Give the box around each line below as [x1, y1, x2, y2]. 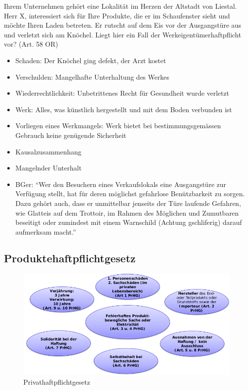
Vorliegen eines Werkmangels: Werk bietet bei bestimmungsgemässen [15, 120, 221, 131]
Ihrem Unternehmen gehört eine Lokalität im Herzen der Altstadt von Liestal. [4, 1, 237, 11]
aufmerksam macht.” [15, 226, 76, 237]
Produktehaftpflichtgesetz [4, 250, 136, 265]
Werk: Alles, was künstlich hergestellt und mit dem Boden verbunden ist [15, 104, 232, 114]
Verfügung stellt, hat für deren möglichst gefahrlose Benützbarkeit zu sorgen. [15, 188, 245, 199]
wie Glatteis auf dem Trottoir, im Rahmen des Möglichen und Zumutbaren [15, 207, 239, 218]
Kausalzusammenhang [15, 146, 82, 156]
